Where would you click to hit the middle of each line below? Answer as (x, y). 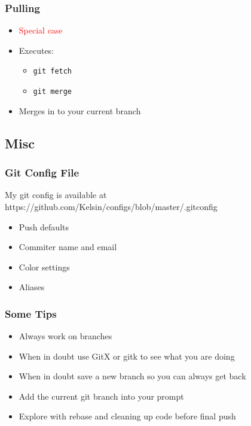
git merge (53, 92)
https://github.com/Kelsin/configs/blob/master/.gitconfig (111, 206)
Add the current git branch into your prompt (101, 396)
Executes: (36, 50)
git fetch (53, 71)
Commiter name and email (68, 247)
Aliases (32, 287)
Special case (41, 30)
